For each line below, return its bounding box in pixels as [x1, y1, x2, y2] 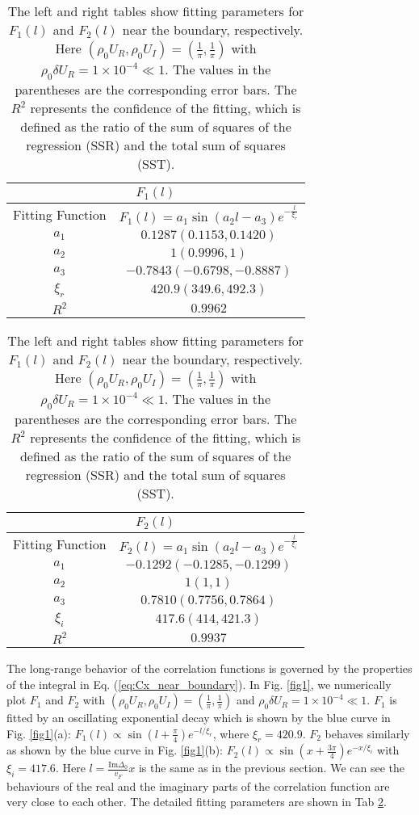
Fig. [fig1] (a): [6, 725, 71, 741]
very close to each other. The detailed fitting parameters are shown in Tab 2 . [6, 793, 387, 810]
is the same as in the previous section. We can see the [138, 759, 404, 776]
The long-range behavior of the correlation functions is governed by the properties [6, 659, 413, 676]
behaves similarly [325, 725, 410, 741]
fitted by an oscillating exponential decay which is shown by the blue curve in [6, 709, 391, 726]
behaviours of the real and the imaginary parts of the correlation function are [6, 777, 390, 794]
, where [212, 725, 249, 741]
